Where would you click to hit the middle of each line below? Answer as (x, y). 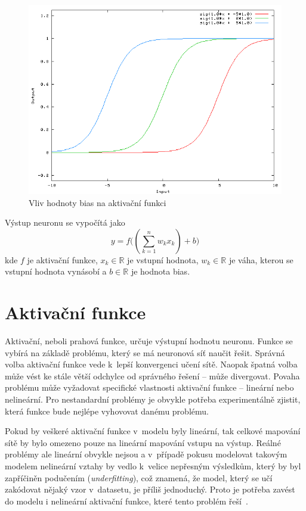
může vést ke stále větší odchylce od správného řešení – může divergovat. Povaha (152, 376)
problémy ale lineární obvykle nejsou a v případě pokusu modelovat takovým (146, 454)
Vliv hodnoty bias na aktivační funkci (98, 202)
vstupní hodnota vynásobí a (56, 271)
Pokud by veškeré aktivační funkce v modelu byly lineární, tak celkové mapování (153, 431)
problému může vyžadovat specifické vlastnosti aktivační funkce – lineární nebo (149, 387)
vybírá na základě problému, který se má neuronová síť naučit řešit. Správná (145, 352)
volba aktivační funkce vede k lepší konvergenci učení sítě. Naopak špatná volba (151, 364)
